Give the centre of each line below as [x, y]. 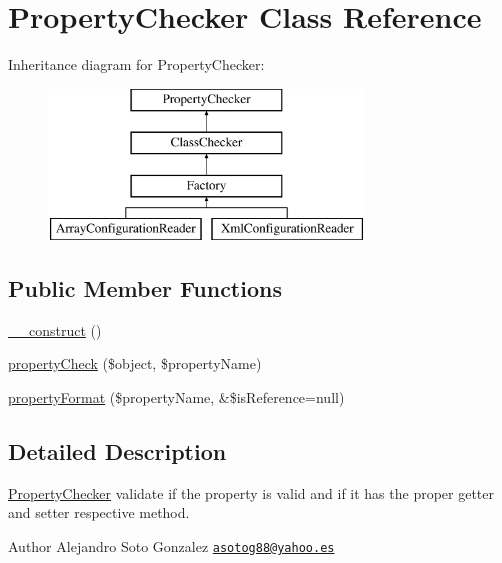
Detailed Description [117, 450]
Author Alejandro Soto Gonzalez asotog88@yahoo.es [171, 545]
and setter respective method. [99, 512]
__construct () [55, 329]
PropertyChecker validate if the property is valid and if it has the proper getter [251, 492]
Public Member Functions [145, 287]
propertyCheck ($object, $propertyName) [135, 363]
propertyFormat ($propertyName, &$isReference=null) [176, 396]
